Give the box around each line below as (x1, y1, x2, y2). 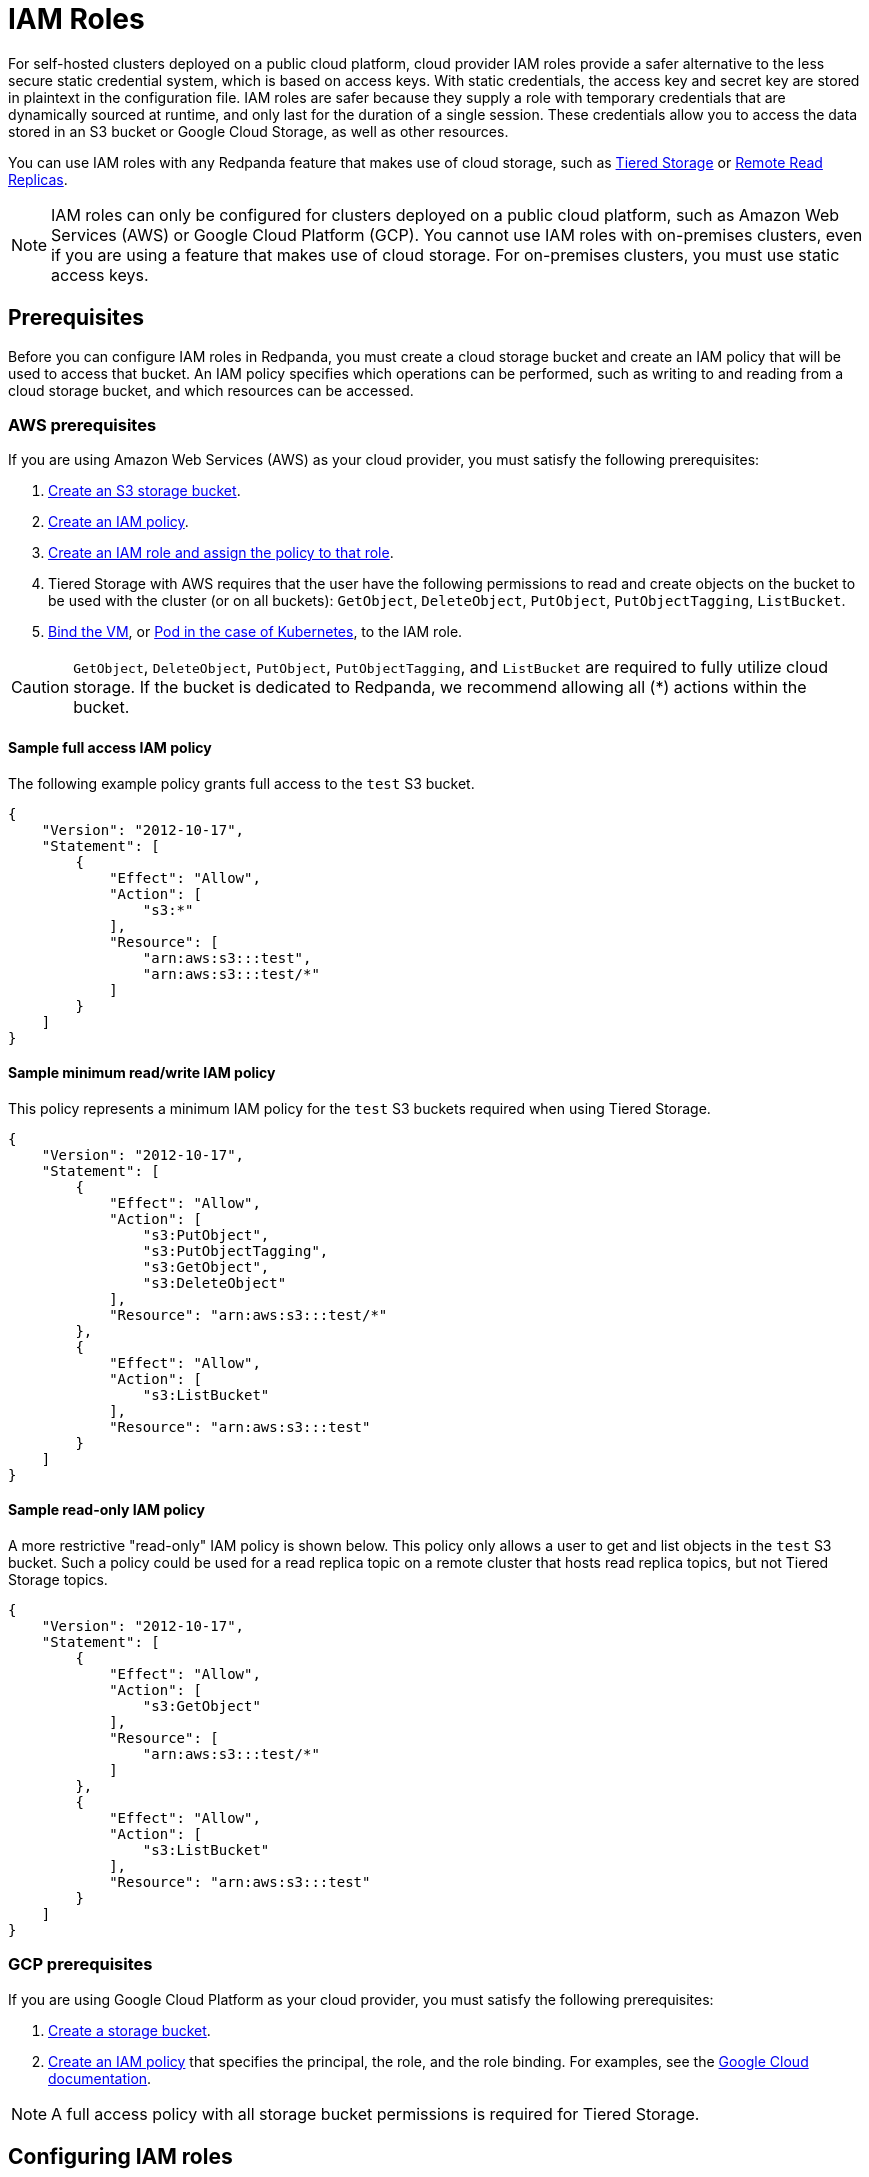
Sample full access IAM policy (8, 738, 212, 756)
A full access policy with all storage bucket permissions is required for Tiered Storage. (51, 2103, 700, 2124)
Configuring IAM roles (8, 2144, 233, 2170)
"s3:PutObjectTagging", (142, 1242, 329, 1259)
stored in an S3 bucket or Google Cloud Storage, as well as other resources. (8, 122, 509, 140)
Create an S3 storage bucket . (48, 482, 241, 500)
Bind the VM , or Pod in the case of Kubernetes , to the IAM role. (48, 623, 463, 641)
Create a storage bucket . (48, 2021, 211, 2039)
